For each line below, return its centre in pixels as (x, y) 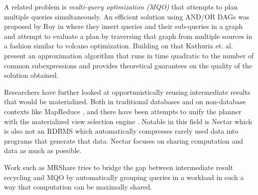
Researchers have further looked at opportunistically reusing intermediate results (127, 92)
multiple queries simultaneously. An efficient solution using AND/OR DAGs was (127, 16)
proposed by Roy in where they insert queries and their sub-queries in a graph (124, 26)
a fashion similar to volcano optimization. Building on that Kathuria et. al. (119, 46)
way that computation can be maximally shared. (78, 187)
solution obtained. (31, 75)
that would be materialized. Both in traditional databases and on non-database (125, 101)
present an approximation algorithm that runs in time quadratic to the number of (129, 55)
